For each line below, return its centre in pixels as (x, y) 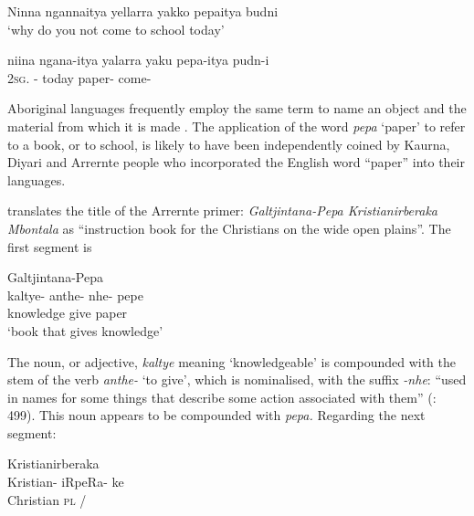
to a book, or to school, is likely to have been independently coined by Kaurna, (229, 144)
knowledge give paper (68, 313)
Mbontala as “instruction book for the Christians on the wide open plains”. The (229, 228)
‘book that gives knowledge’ (85, 330)
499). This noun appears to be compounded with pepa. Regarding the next (216, 415)
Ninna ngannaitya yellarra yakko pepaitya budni (143, 11)
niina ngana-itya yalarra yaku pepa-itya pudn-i (138, 60)
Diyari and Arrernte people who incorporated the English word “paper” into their (236, 162)
